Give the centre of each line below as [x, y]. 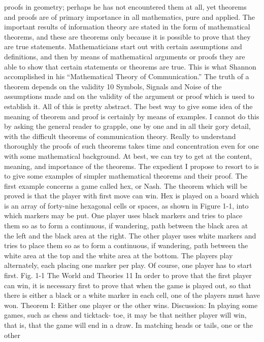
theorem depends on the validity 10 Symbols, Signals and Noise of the [113, 86]
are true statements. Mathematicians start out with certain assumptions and [123, 46]
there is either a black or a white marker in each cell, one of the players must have [132, 295]
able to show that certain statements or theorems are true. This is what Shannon [130, 66]
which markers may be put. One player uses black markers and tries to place [123, 215]
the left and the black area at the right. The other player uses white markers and [130, 235]
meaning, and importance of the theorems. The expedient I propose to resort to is [131, 166]
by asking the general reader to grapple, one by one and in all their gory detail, [127, 126]
